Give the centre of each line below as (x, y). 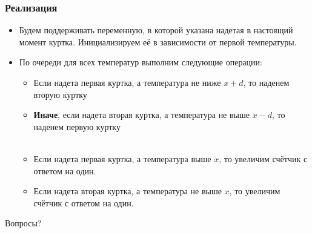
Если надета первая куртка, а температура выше (122, 158)
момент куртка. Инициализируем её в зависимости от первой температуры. (158, 41)
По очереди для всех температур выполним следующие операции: (141, 62)
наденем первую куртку (77, 126)
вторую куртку (60, 94)
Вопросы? (23, 223)
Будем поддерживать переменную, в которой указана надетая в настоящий (156, 30)
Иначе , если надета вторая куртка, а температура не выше (142, 115)
